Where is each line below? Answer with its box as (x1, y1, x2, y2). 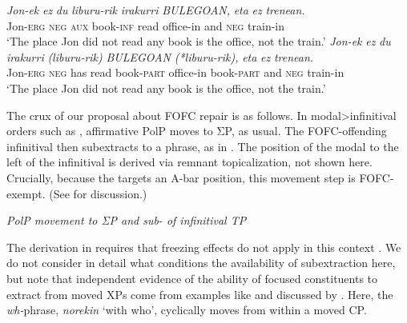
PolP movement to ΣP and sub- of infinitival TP (6, 212, 247, 229)
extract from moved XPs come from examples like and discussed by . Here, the (6, 285, 393, 302)
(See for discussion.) (49, 185, 147, 201)
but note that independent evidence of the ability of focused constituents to (6, 269, 378, 286)
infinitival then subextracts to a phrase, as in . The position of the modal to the (6, 138, 399, 154)
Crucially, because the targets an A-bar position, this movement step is (6, 169, 356, 185)
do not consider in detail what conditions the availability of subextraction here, (6, 254, 396, 271)
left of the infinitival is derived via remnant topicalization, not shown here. (6, 154, 373, 170)
